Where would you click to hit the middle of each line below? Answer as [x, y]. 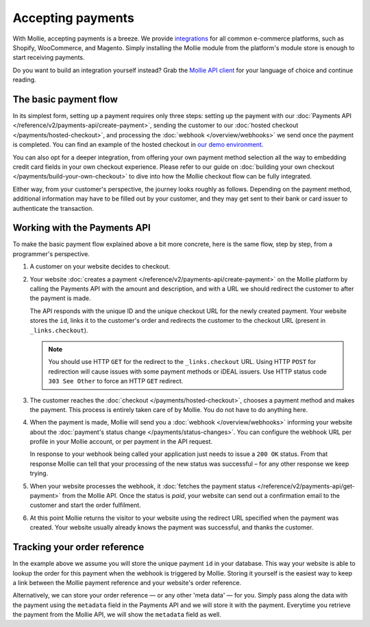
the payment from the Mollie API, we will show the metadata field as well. [117, 615]
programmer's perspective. [51, 253]
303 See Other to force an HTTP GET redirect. [116, 381]
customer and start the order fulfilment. [86, 505]
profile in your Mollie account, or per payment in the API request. [121, 442]
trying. [39, 473]
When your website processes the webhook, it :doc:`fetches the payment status [143, 486]
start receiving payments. [49, 58]
